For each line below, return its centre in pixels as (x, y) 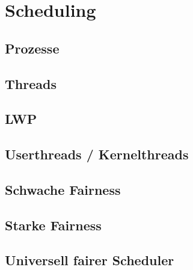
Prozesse (32, 48)
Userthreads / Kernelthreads (97, 154)
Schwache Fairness (63, 189)
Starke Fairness (53, 225)
